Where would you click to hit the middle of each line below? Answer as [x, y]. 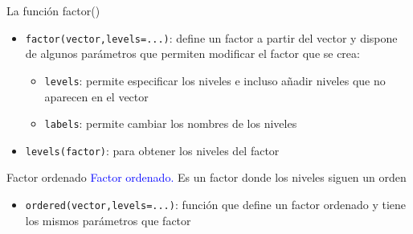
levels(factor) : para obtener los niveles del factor [152, 150]
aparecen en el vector [96, 96]
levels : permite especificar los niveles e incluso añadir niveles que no [215, 80]
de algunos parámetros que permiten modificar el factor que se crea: [192, 53]
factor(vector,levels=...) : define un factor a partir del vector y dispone [211, 37]
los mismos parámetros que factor [108, 220]
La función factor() [53, 10]
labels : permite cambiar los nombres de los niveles [171, 123]
